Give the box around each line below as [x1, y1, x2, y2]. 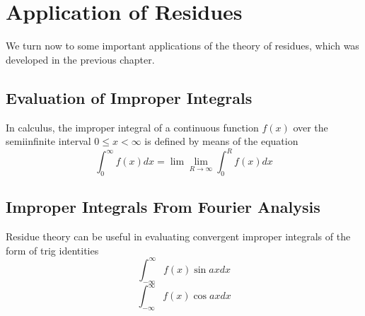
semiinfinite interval [6, 134, 91, 148]
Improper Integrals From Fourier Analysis [6, 196, 320, 218]
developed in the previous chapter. [6, 52, 155, 66]
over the [293, 119, 328, 134]
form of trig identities [6, 242, 99, 257]
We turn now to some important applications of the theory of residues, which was [6, 38, 359, 53]
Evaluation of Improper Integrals [6, 86, 253, 108]
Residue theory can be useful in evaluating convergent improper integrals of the [6, 229, 351, 244]
